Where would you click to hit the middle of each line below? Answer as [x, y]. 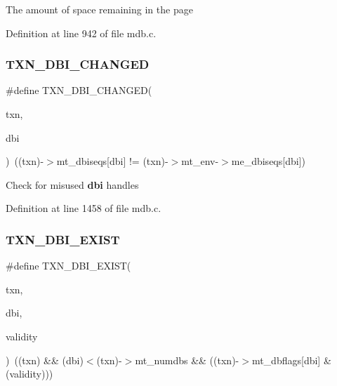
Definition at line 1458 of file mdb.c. [84, 208]
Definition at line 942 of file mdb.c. [81, 33]
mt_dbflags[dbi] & [291, 360]
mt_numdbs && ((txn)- [187, 360]
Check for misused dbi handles [72, 184]
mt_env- [200, 161]
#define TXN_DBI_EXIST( [68, 266]
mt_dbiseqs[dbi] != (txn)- [112, 161]
